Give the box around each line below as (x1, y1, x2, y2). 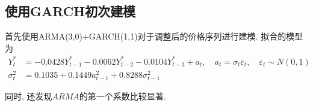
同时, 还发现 (5, 90, 52, 102)
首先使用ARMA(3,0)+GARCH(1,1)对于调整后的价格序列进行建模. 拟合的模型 (5, 30, 303, 43)
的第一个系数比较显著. (79, 90, 166, 102)
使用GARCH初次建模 (5, 2, 136, 20)
